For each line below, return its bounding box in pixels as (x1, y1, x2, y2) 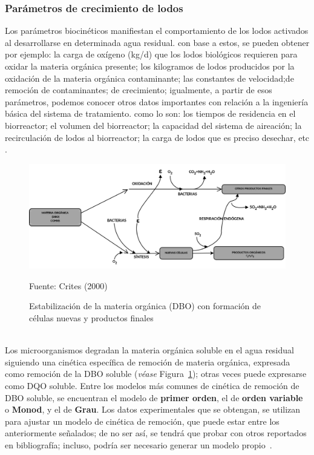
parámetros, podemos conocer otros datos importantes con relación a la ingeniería (5, 95, 309, 108)
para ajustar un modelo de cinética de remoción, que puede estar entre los (5, 414, 280, 427)
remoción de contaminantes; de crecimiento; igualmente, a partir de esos (5, 83, 272, 96)
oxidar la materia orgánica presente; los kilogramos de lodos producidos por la (5, 60, 295, 72)
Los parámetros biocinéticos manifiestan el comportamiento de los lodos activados (5, 24, 309, 37)
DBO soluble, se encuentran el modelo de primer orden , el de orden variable (5, 391, 303, 404)
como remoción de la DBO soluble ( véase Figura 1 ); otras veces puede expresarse (5, 367, 307, 380)
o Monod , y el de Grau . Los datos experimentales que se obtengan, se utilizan (5, 403, 301, 416)
